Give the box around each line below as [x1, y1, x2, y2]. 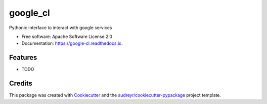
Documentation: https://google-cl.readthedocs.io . [21, 40, 123, 46]
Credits [9, 79, 33, 88]
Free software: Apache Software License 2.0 [21, 34, 113, 39]
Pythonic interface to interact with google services [9, 25, 112, 31]
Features [9, 53, 37, 62]
